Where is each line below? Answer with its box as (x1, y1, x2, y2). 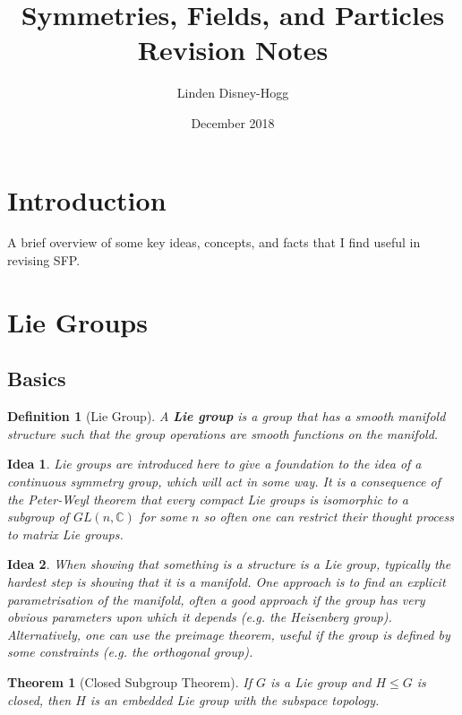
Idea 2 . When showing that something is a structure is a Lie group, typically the (7, 555, 451, 573)
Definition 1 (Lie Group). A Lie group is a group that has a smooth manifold (7, 407, 446, 426)
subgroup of (7, 507, 69, 526)
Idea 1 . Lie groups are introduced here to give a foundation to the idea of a (7, 454, 422, 473)
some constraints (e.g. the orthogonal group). (7, 642, 253, 661)
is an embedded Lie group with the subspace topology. (90, 690, 380, 709)
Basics (7, 365, 66, 392)
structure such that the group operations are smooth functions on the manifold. (7, 424, 439, 443)
